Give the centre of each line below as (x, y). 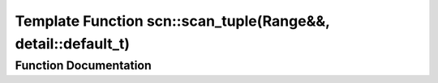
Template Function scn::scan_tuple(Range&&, (172, 21)
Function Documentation (83, 65)
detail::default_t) (72, 44)
